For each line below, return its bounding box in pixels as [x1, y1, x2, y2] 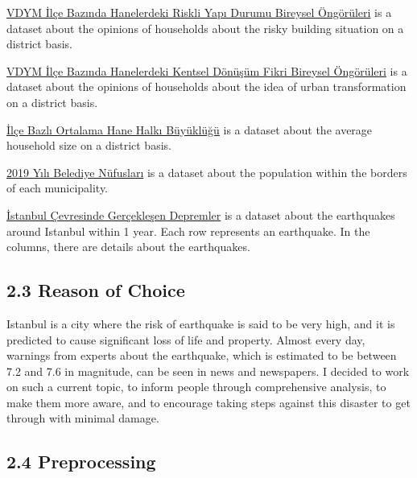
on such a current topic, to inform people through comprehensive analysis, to [6, 378, 386, 395]
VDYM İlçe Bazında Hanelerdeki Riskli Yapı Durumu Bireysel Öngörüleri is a [6, 4, 392, 20]
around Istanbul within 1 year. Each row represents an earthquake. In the [6, 222, 370, 239]
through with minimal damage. [6, 410, 159, 426]
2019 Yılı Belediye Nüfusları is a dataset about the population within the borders [6, 163, 407, 180]
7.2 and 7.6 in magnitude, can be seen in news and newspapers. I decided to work [6, 362, 410, 379]
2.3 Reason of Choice [6, 278, 185, 303]
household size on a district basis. [6, 137, 171, 154]
